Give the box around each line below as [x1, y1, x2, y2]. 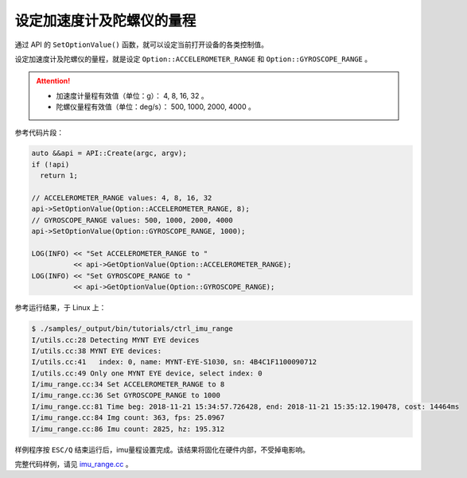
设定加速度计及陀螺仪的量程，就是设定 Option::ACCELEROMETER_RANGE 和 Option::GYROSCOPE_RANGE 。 [14, 54, 372, 64]
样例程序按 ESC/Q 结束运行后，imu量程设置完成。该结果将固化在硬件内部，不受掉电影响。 [14, 445, 309, 454]
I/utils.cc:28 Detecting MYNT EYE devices [31, 335, 200, 344]
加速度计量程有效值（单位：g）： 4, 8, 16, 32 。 [56, 91, 208, 100]
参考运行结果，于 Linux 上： [14, 303, 107, 313]
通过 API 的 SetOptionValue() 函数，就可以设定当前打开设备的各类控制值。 [14, 40, 268, 49]
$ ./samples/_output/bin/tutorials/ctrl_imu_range [31, 324, 234, 333]
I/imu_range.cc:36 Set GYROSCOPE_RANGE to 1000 [31, 391, 220, 400]
